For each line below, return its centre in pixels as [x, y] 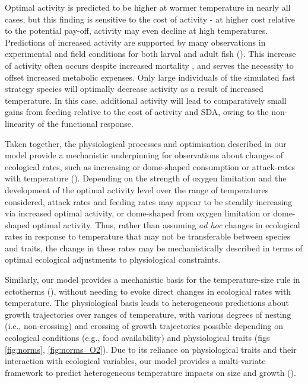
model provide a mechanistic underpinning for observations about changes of [144, 155]
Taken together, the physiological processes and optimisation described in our [146, 143]
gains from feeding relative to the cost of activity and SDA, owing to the [137, 112]
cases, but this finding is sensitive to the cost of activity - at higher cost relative [150, 19]
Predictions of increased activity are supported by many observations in [135, 42]
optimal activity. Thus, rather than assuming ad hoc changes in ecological [166, 224]
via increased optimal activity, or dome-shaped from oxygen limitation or [138, 213]
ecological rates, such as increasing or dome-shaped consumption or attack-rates [150, 166]
